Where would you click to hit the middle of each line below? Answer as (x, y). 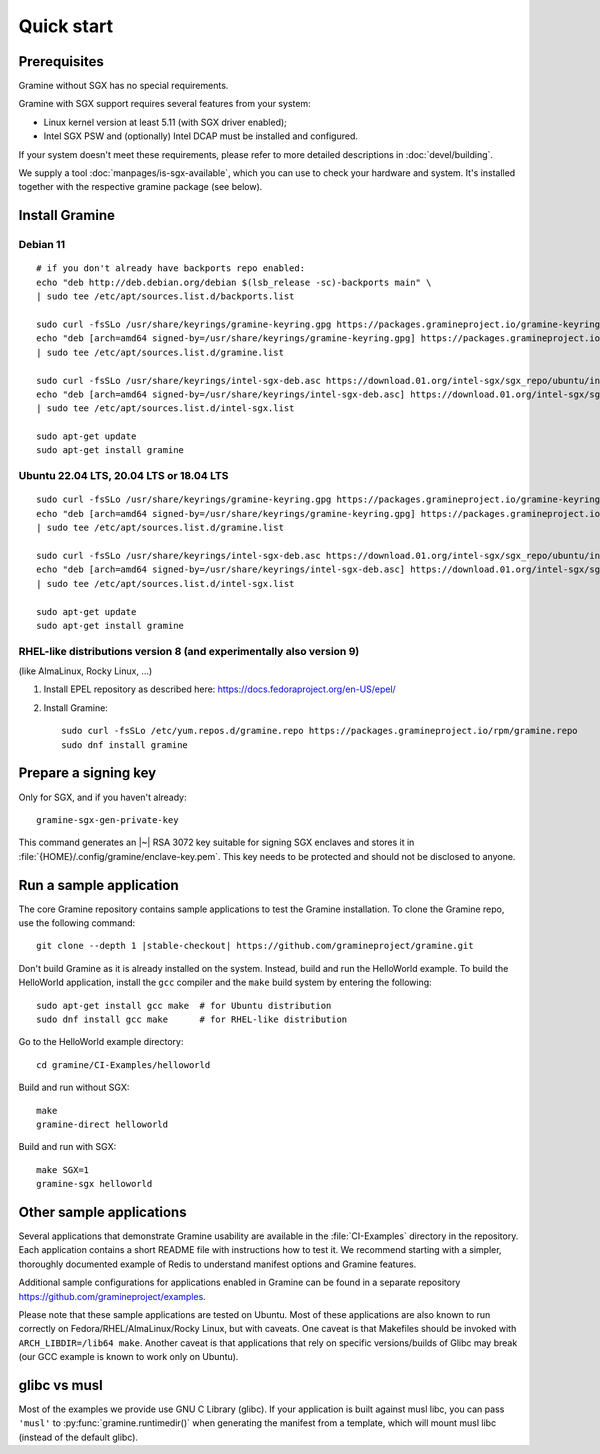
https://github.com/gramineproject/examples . (112, 1296)
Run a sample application (98, 885)
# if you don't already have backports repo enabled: (170, 268)
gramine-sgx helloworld (94, 1184)
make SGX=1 (63, 1169)
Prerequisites (61, 61)
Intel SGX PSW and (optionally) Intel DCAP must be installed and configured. (201, 136)
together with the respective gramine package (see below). (140, 187)
